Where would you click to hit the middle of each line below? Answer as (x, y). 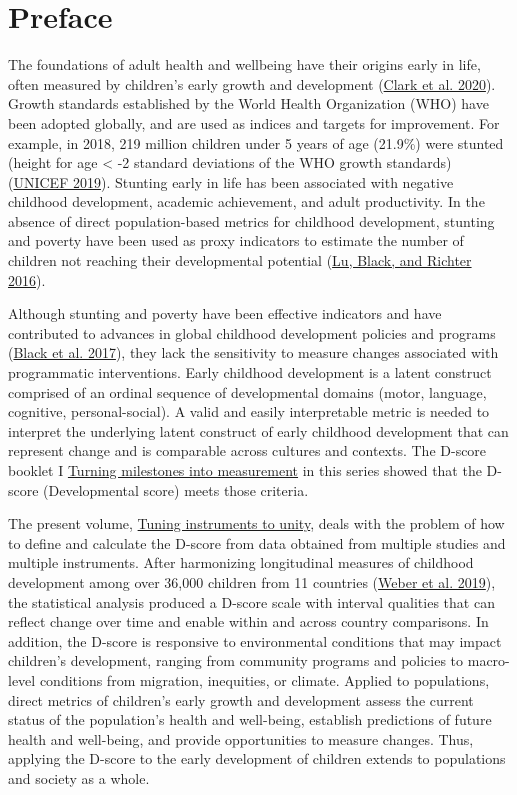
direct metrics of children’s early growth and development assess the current (241, 699)
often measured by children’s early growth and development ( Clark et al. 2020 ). (252, 83)
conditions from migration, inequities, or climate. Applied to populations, (264, 679)
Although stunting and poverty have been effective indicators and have (225, 313)
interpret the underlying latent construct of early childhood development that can (258, 430)
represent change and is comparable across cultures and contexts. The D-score (247, 450)
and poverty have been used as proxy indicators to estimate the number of (236, 240)
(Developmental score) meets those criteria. (176, 489)
